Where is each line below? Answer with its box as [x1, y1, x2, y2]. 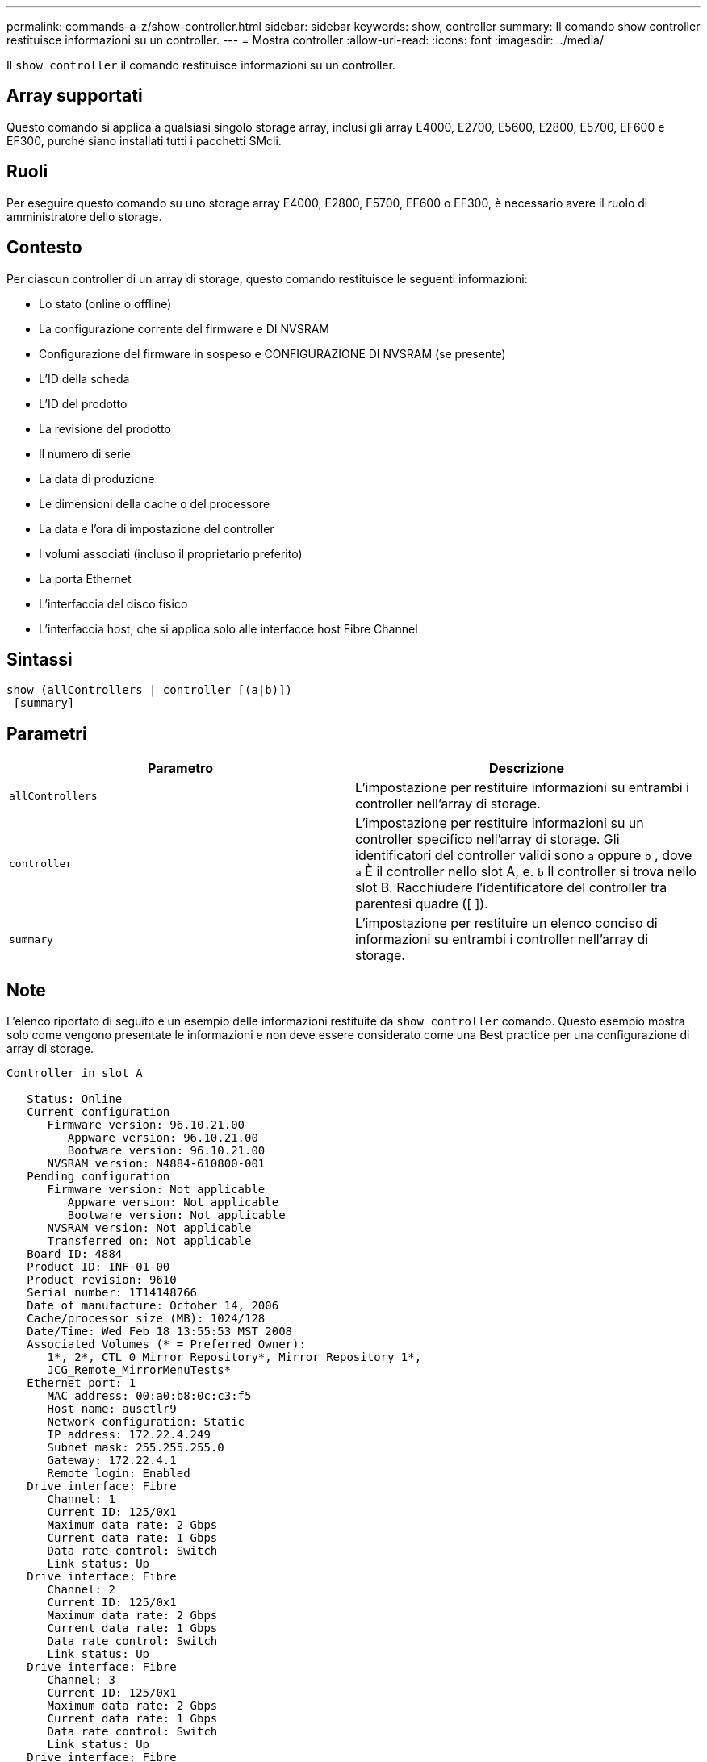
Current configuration [27, 1105, 170, 1119]
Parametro [148, 760, 213, 777]
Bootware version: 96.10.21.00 [67, 1144, 266, 1158]
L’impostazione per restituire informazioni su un [355, 815, 644, 832]
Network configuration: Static [47, 1415, 245, 1429]
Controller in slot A [6, 1067, 143, 1080]
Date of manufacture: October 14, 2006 [27, 1299, 279, 1313]
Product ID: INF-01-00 [27, 1260, 170, 1274]
